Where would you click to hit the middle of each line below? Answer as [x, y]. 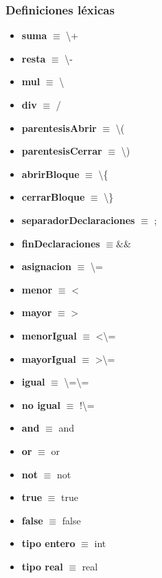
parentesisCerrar [62, 151]
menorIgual [49, 335]
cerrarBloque [53, 197]
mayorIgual [49, 358]
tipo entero [48, 543]
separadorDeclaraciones [78, 220]
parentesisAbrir [59, 127]
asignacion [46, 266]
